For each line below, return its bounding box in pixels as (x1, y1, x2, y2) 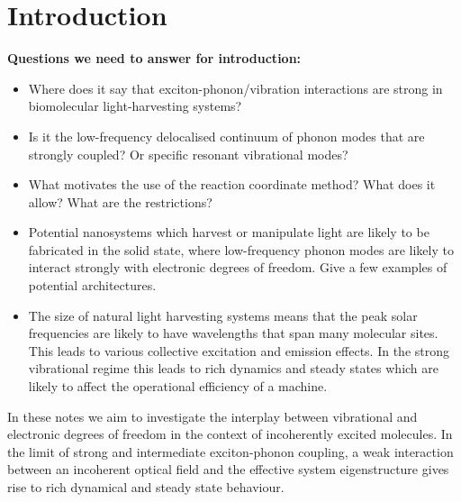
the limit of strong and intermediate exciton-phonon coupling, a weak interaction (7, 442, 454, 461)
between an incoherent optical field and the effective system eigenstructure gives (7, 460, 449, 479)
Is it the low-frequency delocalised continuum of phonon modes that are (28, 126, 425, 145)
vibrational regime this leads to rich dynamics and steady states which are (28, 359, 439, 378)
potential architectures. (28, 276, 157, 295)
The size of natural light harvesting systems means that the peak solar (28, 306, 418, 324)
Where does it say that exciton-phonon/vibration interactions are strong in (28, 78, 443, 97)
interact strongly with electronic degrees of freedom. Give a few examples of (28, 258, 447, 277)
